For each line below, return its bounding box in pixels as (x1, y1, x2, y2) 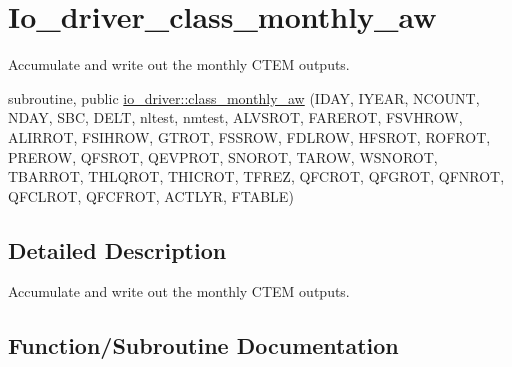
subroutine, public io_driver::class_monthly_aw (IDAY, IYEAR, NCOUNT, (8, 87, 480, 108)
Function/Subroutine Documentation (8, 330, 399, 361)
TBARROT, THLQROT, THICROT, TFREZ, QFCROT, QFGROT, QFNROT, (8, 166, 505, 187)
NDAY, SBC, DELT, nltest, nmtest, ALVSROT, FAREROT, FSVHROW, (8, 107, 463, 128)
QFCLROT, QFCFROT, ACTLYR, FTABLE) (8, 185, 294, 206)
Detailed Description (8, 234, 227, 265)
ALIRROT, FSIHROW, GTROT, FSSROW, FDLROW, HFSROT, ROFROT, (8, 126, 491, 147)
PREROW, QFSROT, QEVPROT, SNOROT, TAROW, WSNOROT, (8, 146, 438, 167)
